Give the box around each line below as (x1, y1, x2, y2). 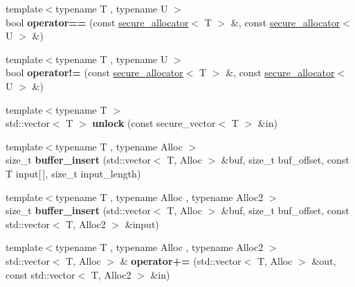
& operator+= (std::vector (120, 253, 242, 268)
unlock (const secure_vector (92, 116, 216, 130)
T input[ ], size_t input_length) (6, 166, 141, 180)
